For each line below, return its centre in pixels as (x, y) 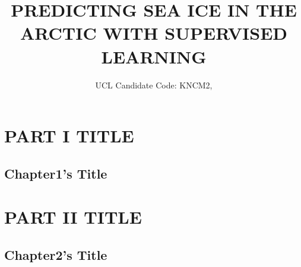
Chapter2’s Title (56, 254)
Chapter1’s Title (56, 173)
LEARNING (154, 56)
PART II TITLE (73, 217)
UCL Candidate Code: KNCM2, (154, 85)
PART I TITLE (69, 136)
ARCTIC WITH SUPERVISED (154, 33)
